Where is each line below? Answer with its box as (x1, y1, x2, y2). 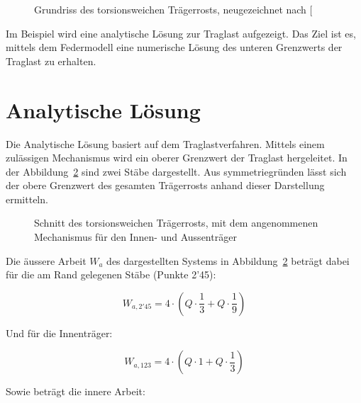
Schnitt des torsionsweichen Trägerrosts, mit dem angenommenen (34, 215, 318, 230)
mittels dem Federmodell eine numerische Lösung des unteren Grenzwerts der (6, 40, 343, 55)
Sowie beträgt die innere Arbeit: (6, 384, 145, 399)
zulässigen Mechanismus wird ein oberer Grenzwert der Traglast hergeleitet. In (6, 150, 348, 165)
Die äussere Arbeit (6, 253, 87, 268)
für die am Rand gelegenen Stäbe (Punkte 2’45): (6, 267, 216, 282)
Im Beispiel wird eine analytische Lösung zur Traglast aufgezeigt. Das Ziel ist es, (6, 25, 356, 40)
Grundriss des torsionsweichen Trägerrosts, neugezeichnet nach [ (34, 2, 313, 16)
